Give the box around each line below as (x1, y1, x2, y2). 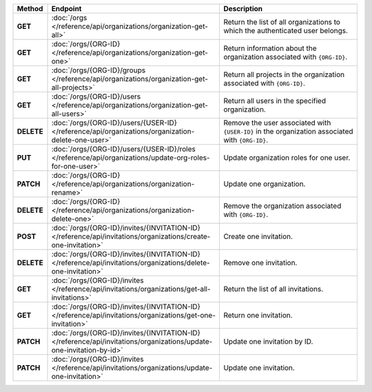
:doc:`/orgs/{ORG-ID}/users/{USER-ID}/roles (51, 145, 196, 154)
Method (17, 4, 43, 13)
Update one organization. (223, 179, 306, 189)
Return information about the (223, 43, 317, 53)
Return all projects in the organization (223, 70, 344, 79)
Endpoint (51, 4, 82, 13)
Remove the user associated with (223, 118, 331, 127)
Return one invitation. (223, 311, 293, 320)
